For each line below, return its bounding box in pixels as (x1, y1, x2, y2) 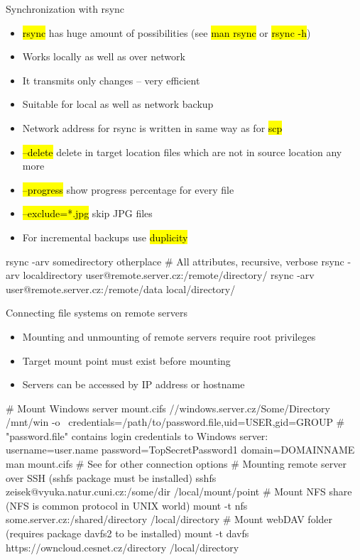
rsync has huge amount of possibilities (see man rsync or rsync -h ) (22, 25, 311, 40)
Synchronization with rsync (6, 1, 125, 16)
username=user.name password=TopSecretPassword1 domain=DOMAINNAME (6, 442, 355, 457)
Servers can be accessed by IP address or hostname (22, 377, 245, 392)
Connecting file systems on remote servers (6, 305, 187, 320)
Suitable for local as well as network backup (22, 97, 214, 111)
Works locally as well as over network (22, 49, 185, 64)
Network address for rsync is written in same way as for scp (22, 120, 283, 135)
